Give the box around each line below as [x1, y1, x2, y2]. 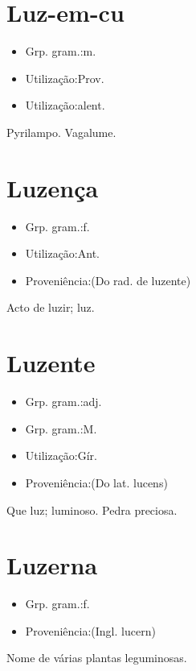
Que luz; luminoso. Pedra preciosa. [6, 501, 178, 518]
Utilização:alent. [25, 97, 105, 114]
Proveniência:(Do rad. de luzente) [25, 271, 191, 288]
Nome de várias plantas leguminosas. [6, 649, 187, 666]
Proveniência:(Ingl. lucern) [25, 622, 156, 639]
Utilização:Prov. [25, 69, 104, 86]
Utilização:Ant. [25, 245, 100, 262]
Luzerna [6, 549, 98, 582]
